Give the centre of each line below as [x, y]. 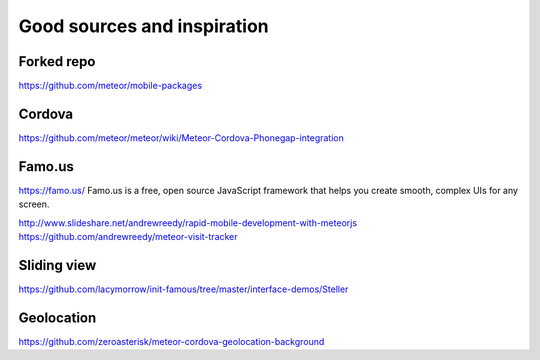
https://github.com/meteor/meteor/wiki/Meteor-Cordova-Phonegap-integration [181, 137]
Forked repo [57, 61]
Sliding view [57, 265]
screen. [34, 204]
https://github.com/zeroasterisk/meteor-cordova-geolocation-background [171, 341]
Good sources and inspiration [143, 26]
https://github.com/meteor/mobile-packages [110, 86]
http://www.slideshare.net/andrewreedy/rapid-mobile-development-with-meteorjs [188, 222]
